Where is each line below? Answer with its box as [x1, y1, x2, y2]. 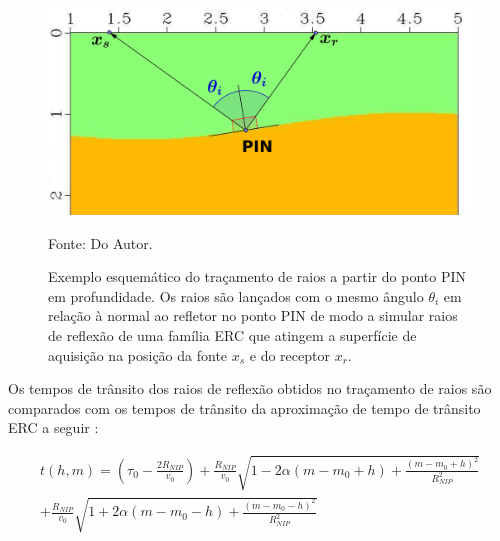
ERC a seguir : [8, 417, 99, 438]
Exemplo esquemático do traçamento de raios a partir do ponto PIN [48, 266, 466, 287]
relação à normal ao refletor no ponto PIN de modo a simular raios [48, 305, 458, 326]
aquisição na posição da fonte [48, 344, 228, 365]
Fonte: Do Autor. [48, 232, 153, 253]
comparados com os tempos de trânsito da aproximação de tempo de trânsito [8, 397, 481, 418]
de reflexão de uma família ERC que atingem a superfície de [48, 325, 417, 345]
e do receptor [249, 344, 330, 365]
